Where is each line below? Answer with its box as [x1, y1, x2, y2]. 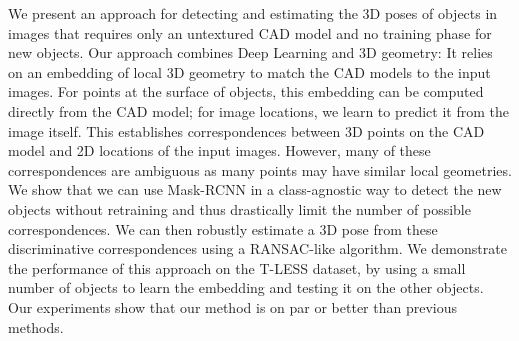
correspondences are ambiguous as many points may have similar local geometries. [8, 159, 512, 180]
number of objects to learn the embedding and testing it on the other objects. [8, 277, 484, 298]
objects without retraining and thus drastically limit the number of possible [8, 198, 471, 219]
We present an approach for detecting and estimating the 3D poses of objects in [8, 3, 498, 23]
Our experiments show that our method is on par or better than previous [8, 296, 457, 317]
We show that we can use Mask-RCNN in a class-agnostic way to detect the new [8, 179, 502, 200]
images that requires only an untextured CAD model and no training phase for [8, 22, 492, 43]
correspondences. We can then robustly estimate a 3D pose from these [8, 218, 438, 239]
